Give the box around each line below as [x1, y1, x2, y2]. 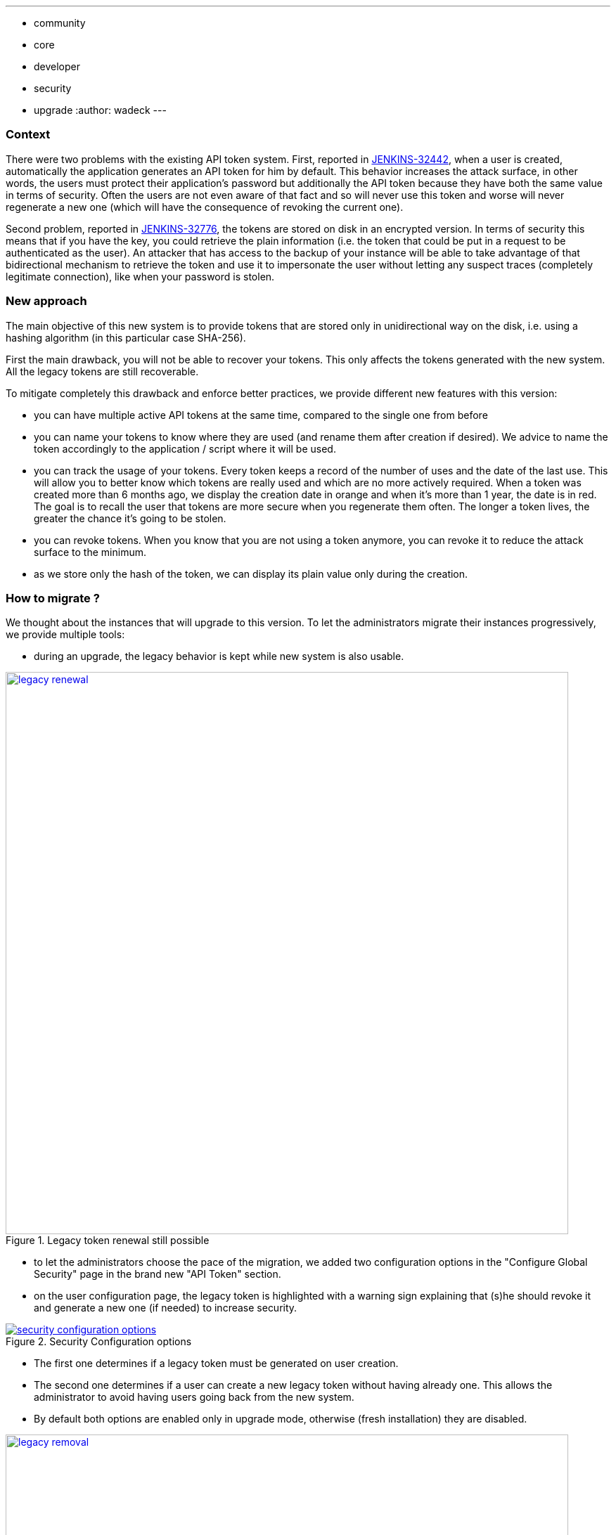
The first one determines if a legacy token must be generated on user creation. [34, 1357, 399, 1370]
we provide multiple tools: [6, 628, 125, 641]
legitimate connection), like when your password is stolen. [6, 270, 275, 283]
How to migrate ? [6, 590, 100, 605]
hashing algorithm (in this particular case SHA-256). [6, 331, 246, 344]
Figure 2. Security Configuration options [6, 1335, 192, 1348]
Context [6, 127, 51, 142]
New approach [6, 294, 87, 309]
